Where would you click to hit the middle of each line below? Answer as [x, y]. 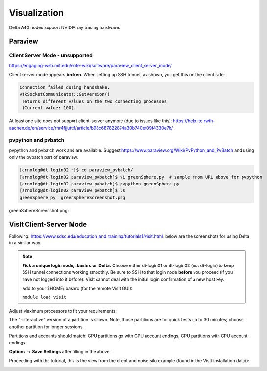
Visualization [36, 13]
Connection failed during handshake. [65, 88]
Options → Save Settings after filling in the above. [60, 351]
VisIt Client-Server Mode [48, 224]
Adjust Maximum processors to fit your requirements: [63, 311]
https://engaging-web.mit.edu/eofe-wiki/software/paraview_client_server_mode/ [91, 65]
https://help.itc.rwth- [194, 121]
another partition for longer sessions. [47, 327]
